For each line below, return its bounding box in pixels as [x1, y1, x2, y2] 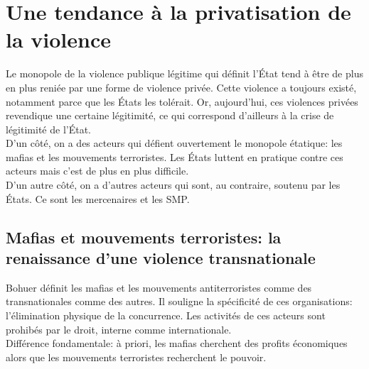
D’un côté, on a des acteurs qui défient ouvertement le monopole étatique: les [6, 136, 343, 150]
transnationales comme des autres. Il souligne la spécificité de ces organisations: [6, 294, 353, 309]
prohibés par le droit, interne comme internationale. [6, 321, 232, 336]
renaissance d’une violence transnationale [6, 247, 316, 269]
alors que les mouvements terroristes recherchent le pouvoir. [6, 349, 267, 364]
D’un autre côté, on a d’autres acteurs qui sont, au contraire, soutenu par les [6, 177, 341, 192]
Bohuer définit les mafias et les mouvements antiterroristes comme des [6, 280, 312, 294]
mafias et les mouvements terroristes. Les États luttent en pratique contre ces [6, 149, 343, 164]
